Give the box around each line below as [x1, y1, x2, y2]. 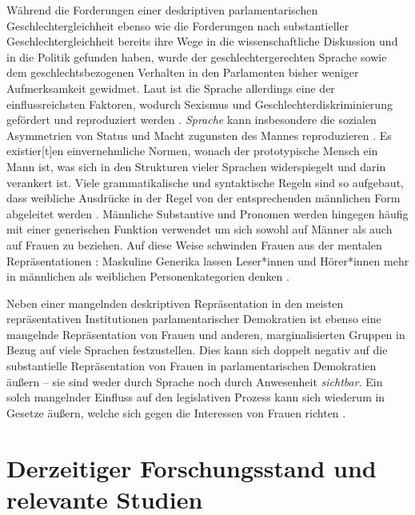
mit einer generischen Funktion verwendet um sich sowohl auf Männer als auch [6, 221, 393, 238]
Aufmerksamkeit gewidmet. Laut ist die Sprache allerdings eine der [6, 79, 335, 96]
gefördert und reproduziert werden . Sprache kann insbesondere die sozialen [6, 111, 377, 128]
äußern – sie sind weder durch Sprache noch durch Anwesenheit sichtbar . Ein [6, 373, 383, 389]
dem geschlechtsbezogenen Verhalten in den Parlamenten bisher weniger [6, 64, 359, 81]
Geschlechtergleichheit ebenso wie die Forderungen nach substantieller [6, 17, 349, 34]
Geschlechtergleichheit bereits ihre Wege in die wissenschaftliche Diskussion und [6, 33, 398, 50]
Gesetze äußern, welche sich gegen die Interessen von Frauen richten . [6, 404, 346, 421]
